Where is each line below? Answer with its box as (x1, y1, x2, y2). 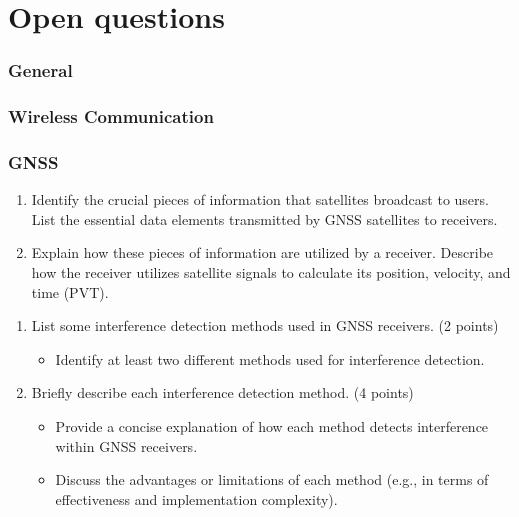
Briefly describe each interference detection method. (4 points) (31, 382, 414, 403)
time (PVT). (31, 281, 109, 302)
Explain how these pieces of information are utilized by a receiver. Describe (31, 242, 494, 263)
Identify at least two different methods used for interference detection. (55, 348, 485, 369)
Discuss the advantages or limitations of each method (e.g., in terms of (55, 469, 489, 490)
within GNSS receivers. (55, 435, 198, 456)
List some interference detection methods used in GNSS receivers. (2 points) (31, 315, 499, 336)
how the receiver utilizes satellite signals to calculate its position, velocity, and (31, 262, 511, 283)
